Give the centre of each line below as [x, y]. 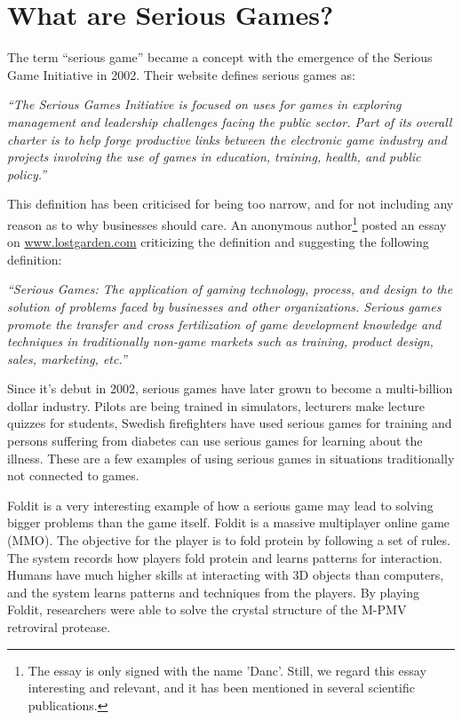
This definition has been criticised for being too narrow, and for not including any [231, 204]
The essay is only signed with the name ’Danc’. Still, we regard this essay [227, 670]
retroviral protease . [59, 627]
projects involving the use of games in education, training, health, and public [214, 157]
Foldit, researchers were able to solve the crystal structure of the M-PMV [207, 609]
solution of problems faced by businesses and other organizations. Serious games [224, 306]
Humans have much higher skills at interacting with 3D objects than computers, [226, 575]
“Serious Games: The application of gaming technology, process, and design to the [230, 289]
